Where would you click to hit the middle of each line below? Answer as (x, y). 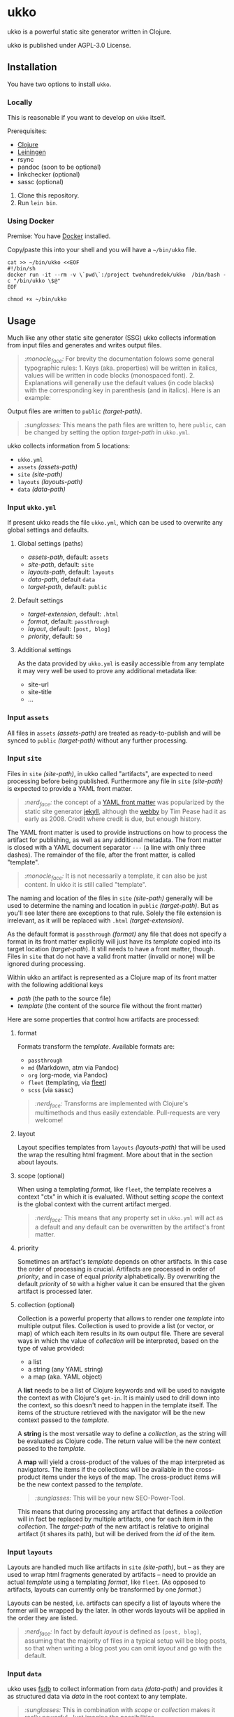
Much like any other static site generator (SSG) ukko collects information (112, 338)
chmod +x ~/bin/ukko (37, 299)
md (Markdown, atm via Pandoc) (73, 1068)
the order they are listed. (43, 1618)
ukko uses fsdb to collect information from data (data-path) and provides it (115, 1689)
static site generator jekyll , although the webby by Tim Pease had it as (125, 811)
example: (37, 397)
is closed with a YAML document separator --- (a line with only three (107, 847)
